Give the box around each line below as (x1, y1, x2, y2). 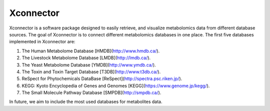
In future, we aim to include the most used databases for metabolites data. (9, 99, 162, 105)
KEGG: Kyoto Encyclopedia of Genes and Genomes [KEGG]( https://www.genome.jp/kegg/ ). (21, 83, 210, 89)
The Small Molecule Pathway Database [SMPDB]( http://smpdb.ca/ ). (21, 90, 161, 96)
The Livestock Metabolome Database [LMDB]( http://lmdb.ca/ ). (21, 55, 151, 61)
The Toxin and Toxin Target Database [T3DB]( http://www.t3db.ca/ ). (21, 69, 161, 75)
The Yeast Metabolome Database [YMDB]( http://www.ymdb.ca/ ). (21, 62, 156, 68)
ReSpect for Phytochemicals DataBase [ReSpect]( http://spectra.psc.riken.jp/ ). (21, 76, 182, 82)
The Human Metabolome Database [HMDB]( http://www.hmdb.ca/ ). (21, 48, 160, 54)
